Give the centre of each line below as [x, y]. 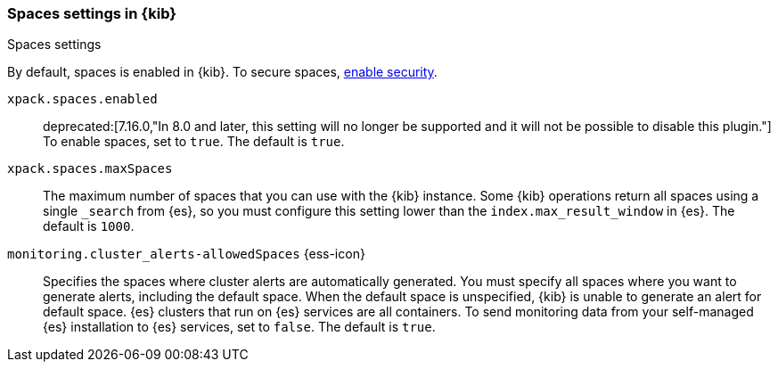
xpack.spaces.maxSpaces [90, 169]
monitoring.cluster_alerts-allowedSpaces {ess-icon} [186, 254]
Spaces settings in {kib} [92, 13]
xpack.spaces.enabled [82, 99]
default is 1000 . [89, 226]
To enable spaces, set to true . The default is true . [194, 142]
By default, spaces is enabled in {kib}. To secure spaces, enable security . [222, 72]
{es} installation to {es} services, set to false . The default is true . [239, 327]
